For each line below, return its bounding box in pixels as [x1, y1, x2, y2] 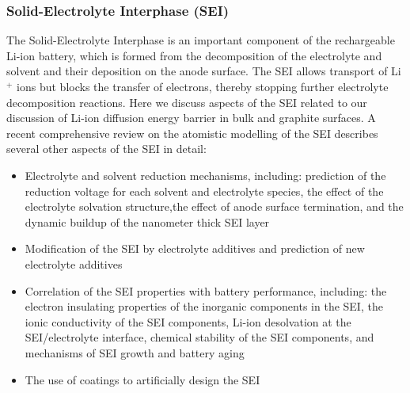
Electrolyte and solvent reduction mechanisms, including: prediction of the [25, 166, 386, 183]
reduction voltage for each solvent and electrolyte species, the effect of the [25, 182, 384, 199]
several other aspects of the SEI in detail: [6, 140, 207, 157]
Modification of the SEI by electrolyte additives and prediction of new [25, 240, 365, 257]
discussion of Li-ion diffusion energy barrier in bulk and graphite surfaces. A [6, 109, 376, 126]
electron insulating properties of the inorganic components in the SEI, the [25, 298, 383, 315]
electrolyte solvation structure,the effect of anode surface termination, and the [25, 198, 404, 215]
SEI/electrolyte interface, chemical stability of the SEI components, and [25, 329, 374, 345]
